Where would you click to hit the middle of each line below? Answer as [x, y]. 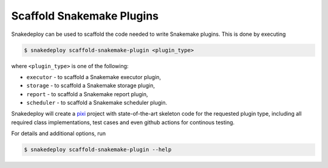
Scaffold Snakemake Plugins [85, 16]
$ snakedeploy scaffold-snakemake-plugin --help [98, 150]
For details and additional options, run [59, 133]
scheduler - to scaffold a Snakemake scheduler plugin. [97, 103]
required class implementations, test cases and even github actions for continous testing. [123, 122]
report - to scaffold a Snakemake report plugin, [87, 94]
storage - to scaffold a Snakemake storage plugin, [91, 86]
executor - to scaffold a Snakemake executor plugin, [94, 77]
